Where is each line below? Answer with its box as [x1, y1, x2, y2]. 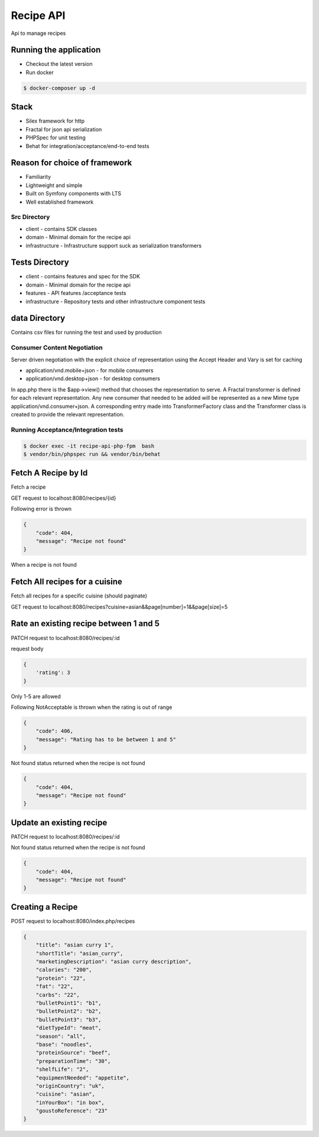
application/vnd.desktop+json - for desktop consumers [25, 375, 161, 382]
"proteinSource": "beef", [35, 1049, 111, 1056]
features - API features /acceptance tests [25, 290, 126, 297]
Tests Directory [11, 258, 69, 268]
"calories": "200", [35, 966, 93, 974]
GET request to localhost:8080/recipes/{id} [11, 494, 116, 502]
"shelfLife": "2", [35, 1066, 89, 1073]
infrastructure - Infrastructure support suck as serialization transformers [25, 242, 202, 249]
